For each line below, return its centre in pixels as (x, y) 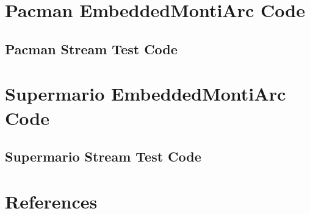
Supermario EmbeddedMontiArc (146, 94)
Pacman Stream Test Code (91, 48)
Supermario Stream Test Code (103, 156)
